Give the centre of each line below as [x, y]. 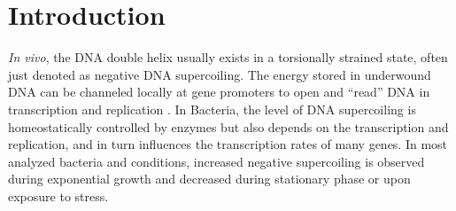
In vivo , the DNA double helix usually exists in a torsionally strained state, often [228, 57]
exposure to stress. [58, 195]
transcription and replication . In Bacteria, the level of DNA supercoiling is [212, 109]
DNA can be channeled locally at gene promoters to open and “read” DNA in [219, 92]
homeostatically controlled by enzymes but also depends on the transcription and [228, 126]
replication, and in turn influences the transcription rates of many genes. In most [228, 144]
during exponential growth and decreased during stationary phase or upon [209, 179]
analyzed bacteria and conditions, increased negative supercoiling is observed [216, 161]
